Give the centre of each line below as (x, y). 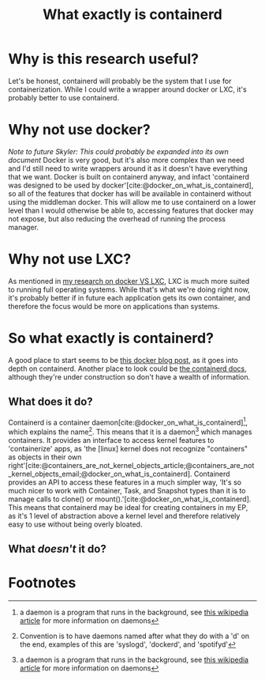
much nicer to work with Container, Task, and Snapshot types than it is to (127, 490)
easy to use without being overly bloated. (75, 524)
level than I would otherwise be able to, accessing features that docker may (131, 210)
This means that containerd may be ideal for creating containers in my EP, (128, 507)
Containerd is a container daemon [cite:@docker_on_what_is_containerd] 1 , (128, 421)
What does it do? (50, 402)
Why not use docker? (80, 130)
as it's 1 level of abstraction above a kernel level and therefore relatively (124, 516)
